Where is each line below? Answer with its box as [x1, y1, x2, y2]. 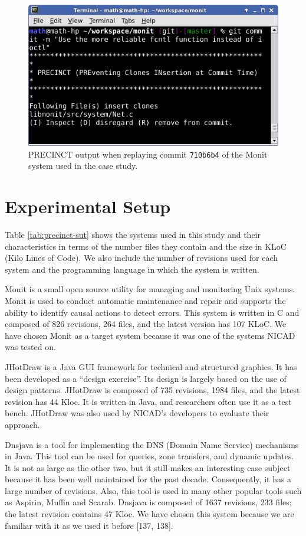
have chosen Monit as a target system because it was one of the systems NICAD [5, 329, 295, 341]
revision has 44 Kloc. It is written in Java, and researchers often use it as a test [5, 395, 292, 407]
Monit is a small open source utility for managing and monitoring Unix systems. [5, 283, 295, 295]
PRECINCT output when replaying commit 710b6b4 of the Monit [28, 148, 268, 160]
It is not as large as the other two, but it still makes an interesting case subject [5, 461, 291, 473]
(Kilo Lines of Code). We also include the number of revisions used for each [5, 251, 278, 264]
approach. [5, 418, 40, 430]
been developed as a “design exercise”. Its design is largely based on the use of [5, 372, 287, 384]
